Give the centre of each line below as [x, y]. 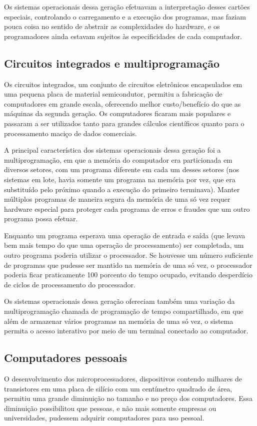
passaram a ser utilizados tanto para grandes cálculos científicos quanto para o [124, 123]
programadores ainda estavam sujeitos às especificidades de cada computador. [123, 36]
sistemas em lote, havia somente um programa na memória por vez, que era [120, 179]
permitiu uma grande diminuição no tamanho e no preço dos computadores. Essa [128, 398]
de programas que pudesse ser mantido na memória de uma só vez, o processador [128, 265]
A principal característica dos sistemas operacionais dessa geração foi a [112, 150]
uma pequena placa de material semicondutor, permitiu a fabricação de [113, 94]
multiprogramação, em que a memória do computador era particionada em [118, 159]
